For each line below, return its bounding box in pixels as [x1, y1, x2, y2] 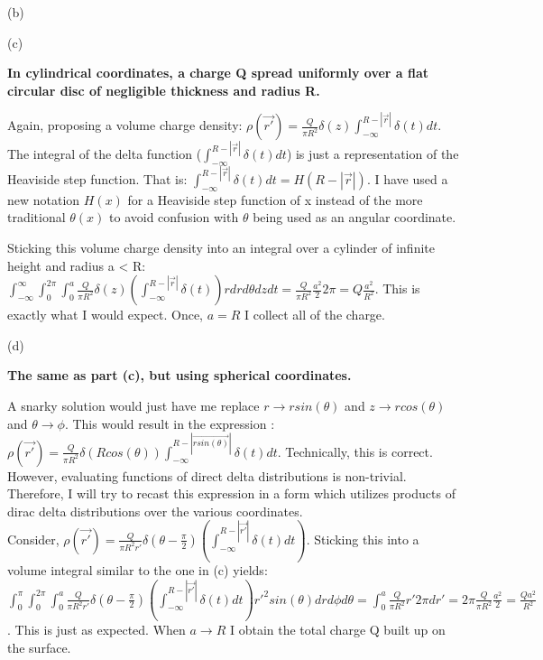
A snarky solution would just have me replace [7, 395, 260, 414]
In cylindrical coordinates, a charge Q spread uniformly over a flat [7, 63, 429, 82]
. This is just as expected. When [7, 620, 186, 639]
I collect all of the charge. [244, 305, 385, 324]
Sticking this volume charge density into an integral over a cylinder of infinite [7, 237, 435, 256]
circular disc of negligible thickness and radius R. [7, 80, 320, 99]
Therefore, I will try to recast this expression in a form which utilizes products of [7, 484, 456, 503]
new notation [7, 190, 80, 209]
